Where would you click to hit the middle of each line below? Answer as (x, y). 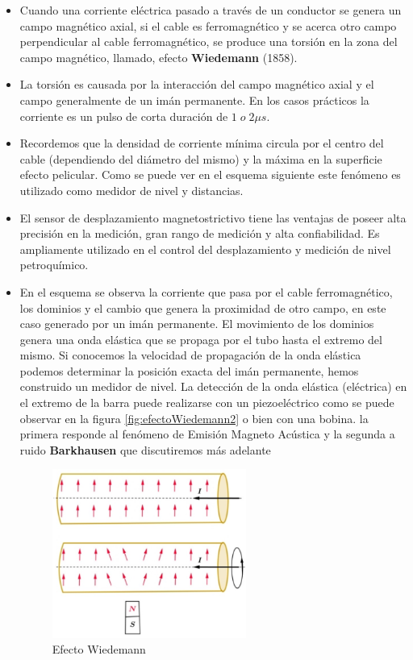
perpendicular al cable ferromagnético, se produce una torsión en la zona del (209, 42)
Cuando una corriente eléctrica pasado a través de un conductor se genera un (211, 10)
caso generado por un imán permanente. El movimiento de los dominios (197, 324)
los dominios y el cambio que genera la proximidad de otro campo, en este (203, 307)
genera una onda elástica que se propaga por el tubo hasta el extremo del (201, 339)
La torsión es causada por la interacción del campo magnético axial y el (197, 84)
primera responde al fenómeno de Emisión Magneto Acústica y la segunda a (207, 434)
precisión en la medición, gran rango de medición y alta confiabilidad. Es (200, 233)
